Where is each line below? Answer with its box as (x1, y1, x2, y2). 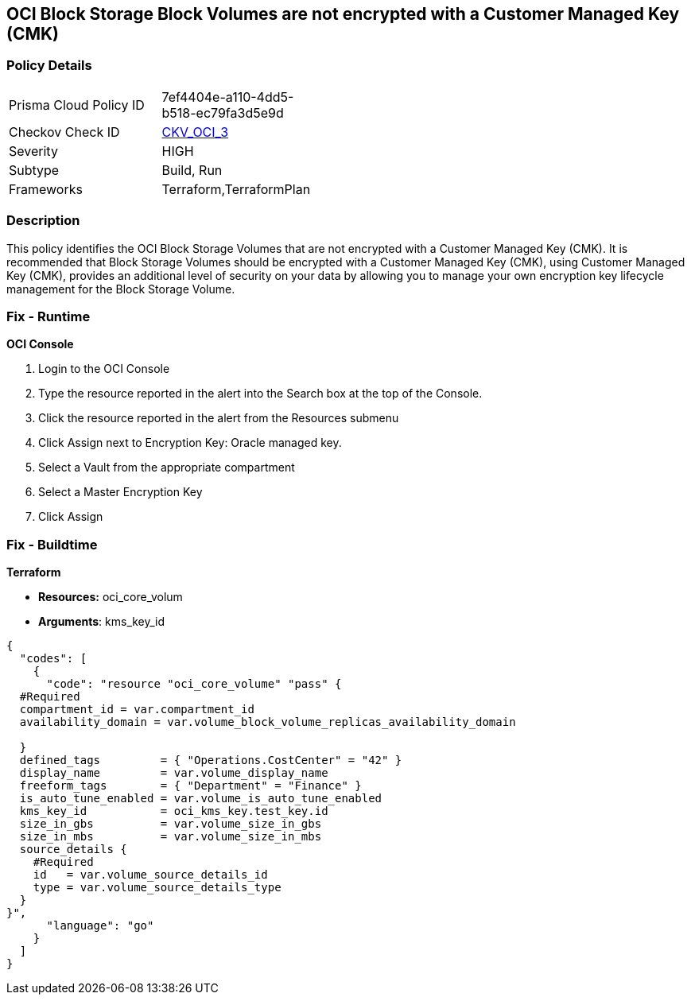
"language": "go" (46, 919, 154, 933)
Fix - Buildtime (6, 536, 98, 553)
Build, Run (161, 161, 223, 178)
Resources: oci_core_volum (38, 590, 183, 604)
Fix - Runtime (6, 308, 91, 324)
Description (6, 212, 80, 229)
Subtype (9, 161, 60, 178)
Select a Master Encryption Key (38, 485, 203, 499)
